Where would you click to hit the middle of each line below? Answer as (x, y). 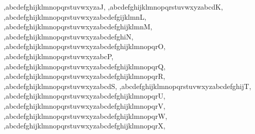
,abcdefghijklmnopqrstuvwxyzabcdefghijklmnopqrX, (85, 126)
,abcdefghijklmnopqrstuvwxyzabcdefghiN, (69, 36)
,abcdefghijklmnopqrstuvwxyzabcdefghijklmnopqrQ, (85, 66)
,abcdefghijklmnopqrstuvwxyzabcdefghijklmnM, (78, 27)
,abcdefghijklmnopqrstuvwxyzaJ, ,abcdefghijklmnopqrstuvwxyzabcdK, (113, 7)
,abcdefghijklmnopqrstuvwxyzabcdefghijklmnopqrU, (85, 96)
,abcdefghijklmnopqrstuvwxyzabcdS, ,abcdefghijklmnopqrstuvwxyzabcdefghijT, (127, 86)
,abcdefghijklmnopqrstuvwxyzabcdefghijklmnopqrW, (86, 116)
